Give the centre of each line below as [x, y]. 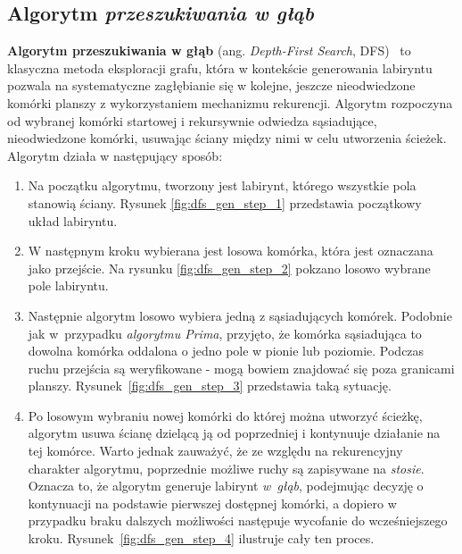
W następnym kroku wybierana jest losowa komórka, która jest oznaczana [231, 251]
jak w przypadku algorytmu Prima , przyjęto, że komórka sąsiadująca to [225, 333]
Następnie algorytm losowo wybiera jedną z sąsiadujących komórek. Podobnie [240, 315]
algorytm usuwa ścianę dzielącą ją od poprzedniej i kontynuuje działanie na [234, 433]
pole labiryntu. [68, 285]
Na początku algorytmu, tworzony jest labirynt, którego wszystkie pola [222, 185]
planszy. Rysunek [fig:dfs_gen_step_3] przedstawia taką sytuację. [210, 386]
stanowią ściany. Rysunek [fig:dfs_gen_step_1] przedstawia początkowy [225, 202]
